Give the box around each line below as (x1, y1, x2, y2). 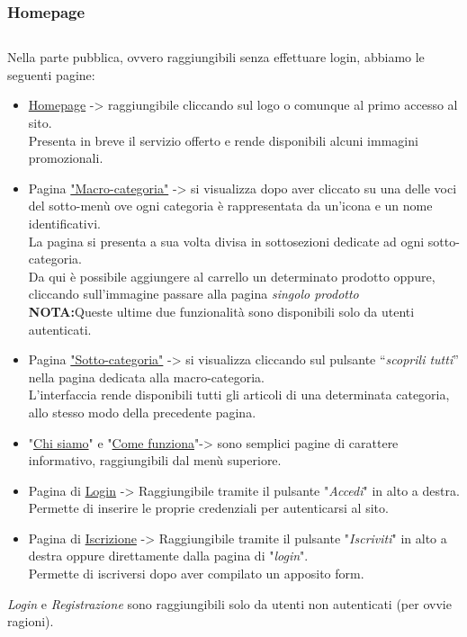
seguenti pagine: (7, 65, 95, 84)
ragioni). (7, 612, 54, 631)
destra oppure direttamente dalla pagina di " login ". (28, 546, 309, 565)
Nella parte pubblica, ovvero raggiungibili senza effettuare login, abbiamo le (7, 48, 425, 67)
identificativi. (28, 213, 101, 232)
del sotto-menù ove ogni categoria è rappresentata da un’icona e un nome (28, 196, 433, 215)
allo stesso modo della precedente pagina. (28, 402, 256, 421)
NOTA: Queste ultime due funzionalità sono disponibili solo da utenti (28, 301, 415, 320)
